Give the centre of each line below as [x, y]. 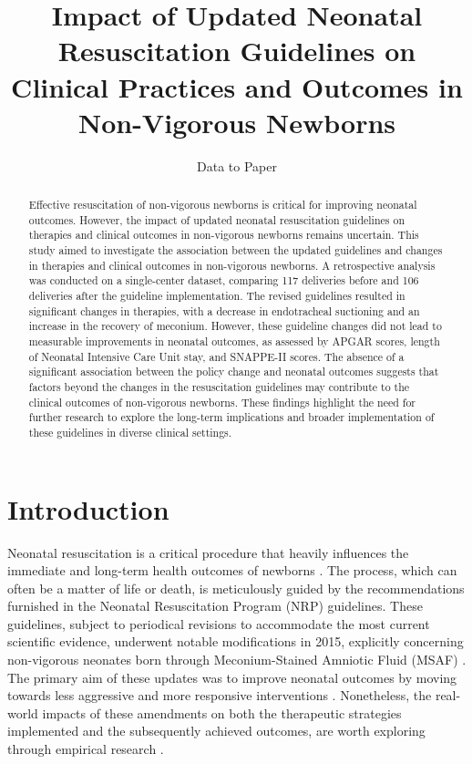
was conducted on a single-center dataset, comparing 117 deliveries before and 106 [224, 280]
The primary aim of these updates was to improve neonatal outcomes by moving [232, 677]
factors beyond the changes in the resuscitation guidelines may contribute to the [219, 386]
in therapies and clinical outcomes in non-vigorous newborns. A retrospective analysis [232, 265]
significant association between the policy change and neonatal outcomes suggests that [234, 372]
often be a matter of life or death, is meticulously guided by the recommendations [236, 588]
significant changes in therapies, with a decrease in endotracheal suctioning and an [224, 310]
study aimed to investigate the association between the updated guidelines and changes [236, 250]
